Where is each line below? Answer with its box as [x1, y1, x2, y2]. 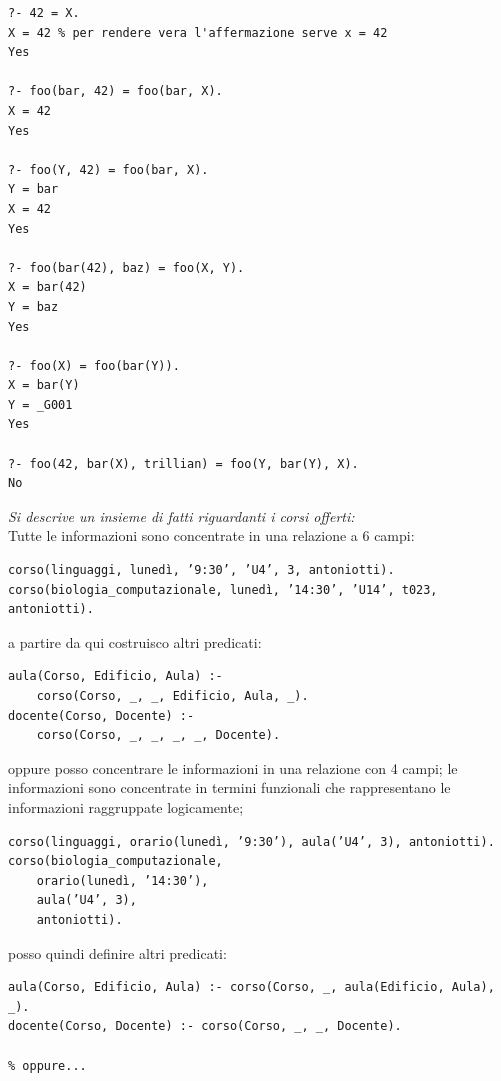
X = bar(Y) [8, 378, 80, 393]
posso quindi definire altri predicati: [8, 942, 227, 963]
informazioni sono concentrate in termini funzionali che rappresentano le [8, 777, 451, 798]
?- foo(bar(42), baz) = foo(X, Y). [8, 260, 245, 275]
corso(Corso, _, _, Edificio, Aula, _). [36, 689, 309, 703]
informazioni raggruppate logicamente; [8, 796, 244, 817]
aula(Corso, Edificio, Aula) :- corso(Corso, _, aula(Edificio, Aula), [8, 980, 495, 995]
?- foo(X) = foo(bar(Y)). [8, 358, 180, 373]
